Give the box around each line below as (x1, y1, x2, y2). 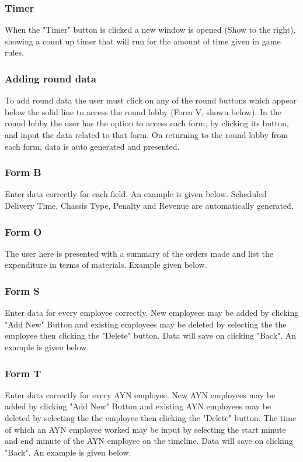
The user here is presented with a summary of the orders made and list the (5, 247, 273, 259)
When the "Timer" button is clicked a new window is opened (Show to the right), (5, 23, 296, 36)
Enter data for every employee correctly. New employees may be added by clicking (5, 306, 299, 319)
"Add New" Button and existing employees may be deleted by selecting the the (5, 318, 287, 330)
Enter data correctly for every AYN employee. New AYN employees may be (5, 388, 276, 401)
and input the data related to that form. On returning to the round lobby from (5, 129, 288, 140)
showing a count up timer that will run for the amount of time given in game (5, 35, 281, 47)
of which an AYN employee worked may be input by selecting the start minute (5, 423, 286, 435)
